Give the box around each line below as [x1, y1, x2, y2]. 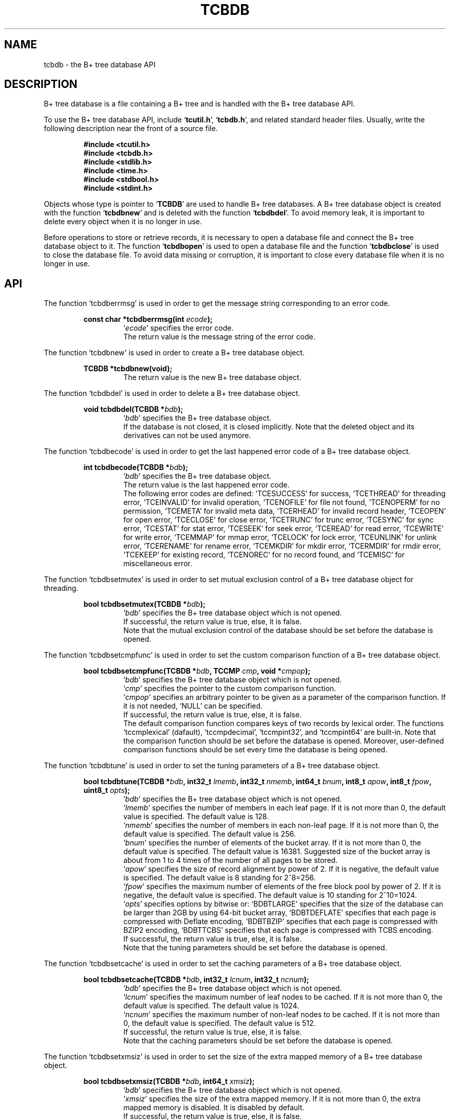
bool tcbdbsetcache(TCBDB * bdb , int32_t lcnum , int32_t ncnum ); [83, 975, 309, 984]
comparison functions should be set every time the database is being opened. [123, 745, 387, 754]
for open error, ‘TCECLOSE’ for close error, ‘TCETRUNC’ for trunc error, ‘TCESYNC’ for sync [123, 515, 434, 525]
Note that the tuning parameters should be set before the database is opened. [123, 943, 387, 952]
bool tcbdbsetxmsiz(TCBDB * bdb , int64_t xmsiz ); [83, 1077, 255, 1086]
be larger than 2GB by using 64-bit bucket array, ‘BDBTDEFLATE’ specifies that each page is [123, 908, 436, 917]
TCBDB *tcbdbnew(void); [83, 364, 173, 373]
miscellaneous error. [123, 559, 192, 568]
